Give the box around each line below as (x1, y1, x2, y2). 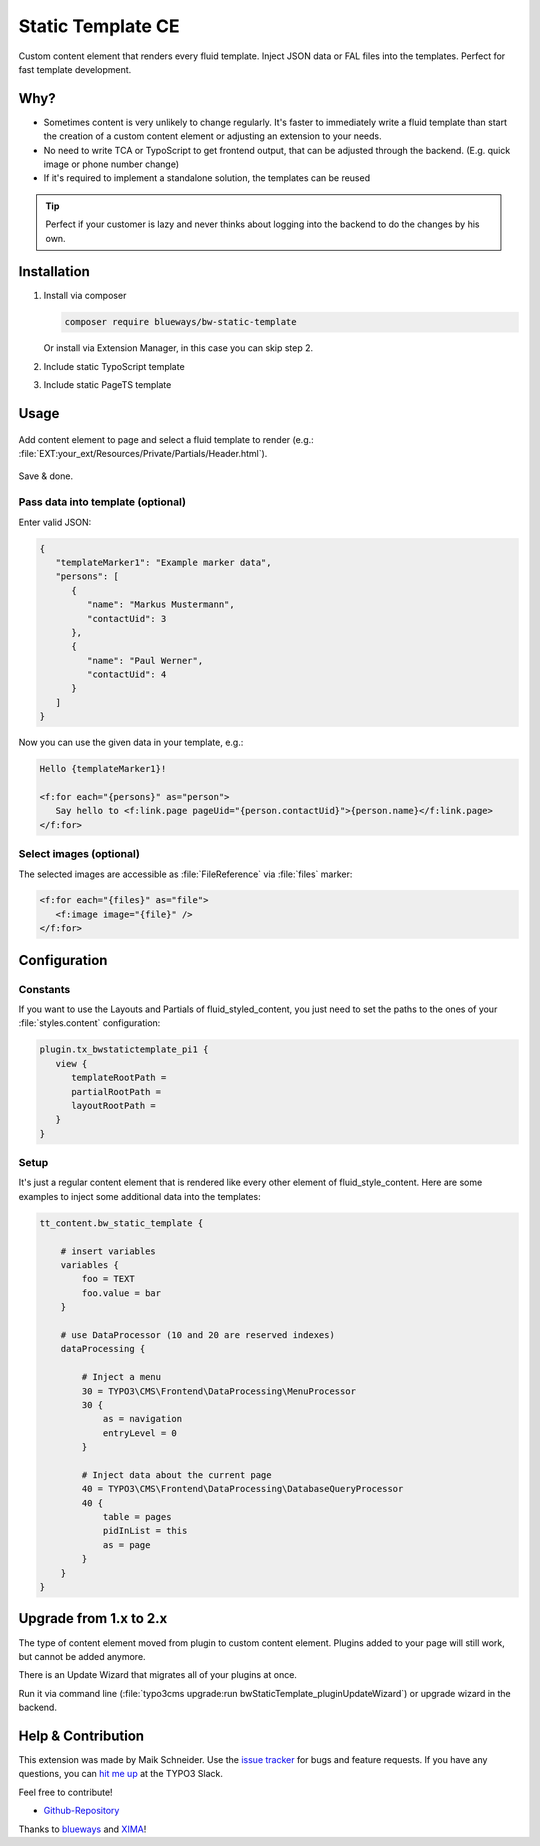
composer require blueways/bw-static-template (64, 316, 297, 328)
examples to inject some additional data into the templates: (18, 1190, 261, 1202)
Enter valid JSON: (18, 516, 92, 528)
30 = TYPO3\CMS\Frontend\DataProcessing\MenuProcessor (81, 1385, 357, 1397)
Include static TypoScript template (43, 360, 185, 372)
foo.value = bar (81, 1287, 162, 1299)
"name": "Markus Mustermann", (86, 599, 235, 610)
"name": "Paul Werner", (86, 655, 204, 666)
